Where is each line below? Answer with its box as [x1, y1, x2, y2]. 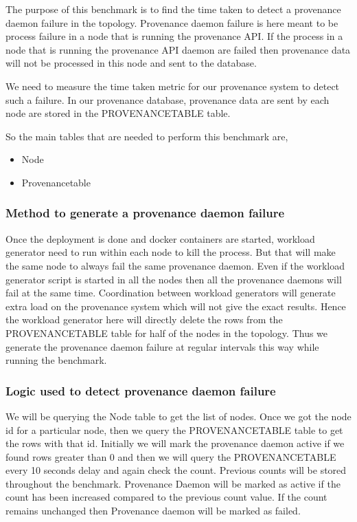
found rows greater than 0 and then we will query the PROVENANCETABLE [5, 449, 336, 464]
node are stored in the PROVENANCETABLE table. [5, 106, 231, 120]
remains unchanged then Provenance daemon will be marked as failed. [5, 503, 301, 518]
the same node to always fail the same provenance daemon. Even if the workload [5, 258, 345, 272]
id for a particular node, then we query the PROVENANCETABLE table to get [5, 422, 343, 437]
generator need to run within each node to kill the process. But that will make [5, 245, 336, 259]
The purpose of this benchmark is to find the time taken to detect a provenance [5, 2, 341, 16]
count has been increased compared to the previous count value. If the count [5, 490, 327, 504]
